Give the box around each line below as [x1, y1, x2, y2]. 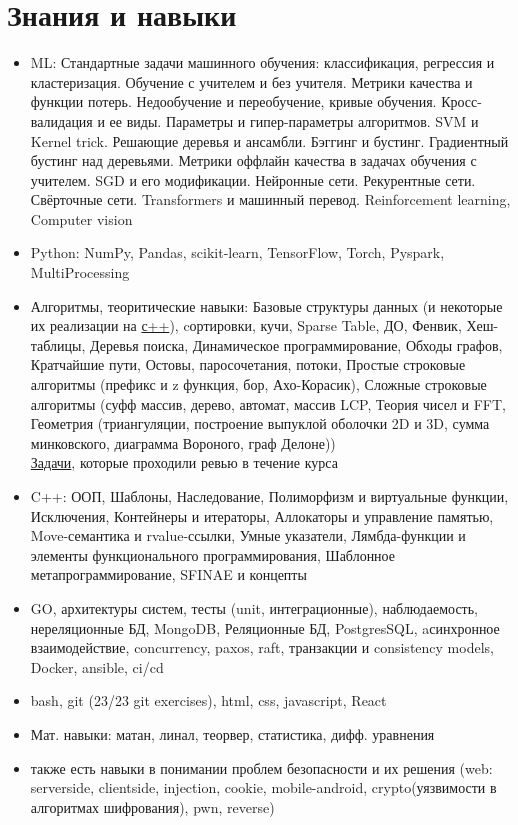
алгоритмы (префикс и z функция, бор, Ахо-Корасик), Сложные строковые [30, 374, 487, 395]
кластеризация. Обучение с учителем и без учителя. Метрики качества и [30, 71, 473, 92]
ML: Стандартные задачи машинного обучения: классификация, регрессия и [30, 52, 495, 73]
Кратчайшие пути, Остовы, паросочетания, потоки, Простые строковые [30, 354, 466, 375]
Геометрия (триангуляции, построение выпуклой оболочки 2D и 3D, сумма [30, 413, 490, 434]
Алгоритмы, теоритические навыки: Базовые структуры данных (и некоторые [30, 295, 503, 316]
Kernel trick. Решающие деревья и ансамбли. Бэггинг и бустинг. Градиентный [30, 130, 509, 151]
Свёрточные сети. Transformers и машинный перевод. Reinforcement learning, [30, 189, 511, 210]
